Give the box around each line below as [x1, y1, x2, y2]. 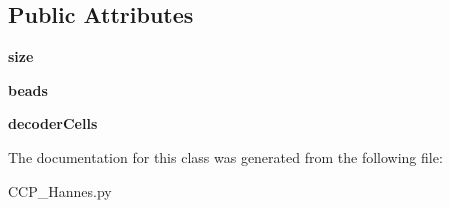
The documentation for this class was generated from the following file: [8, 146, 443, 167]
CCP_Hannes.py [8, 180, 112, 201]
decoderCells [8, 113, 98, 134]
